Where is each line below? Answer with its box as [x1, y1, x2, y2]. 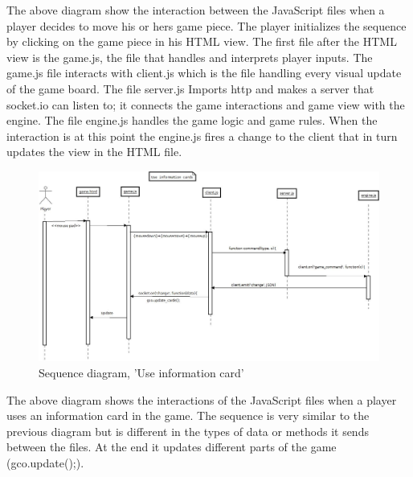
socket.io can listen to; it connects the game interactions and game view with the [6, 96, 405, 113]
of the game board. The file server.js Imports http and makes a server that [6, 80, 374, 97]
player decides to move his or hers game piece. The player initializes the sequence [6, 17, 407, 34]
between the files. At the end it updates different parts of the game [6, 438, 337, 455]
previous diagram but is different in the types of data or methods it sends [6, 422, 369, 439]
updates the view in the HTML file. [6, 143, 182, 160]
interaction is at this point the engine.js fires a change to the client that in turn [6, 127, 398, 144]
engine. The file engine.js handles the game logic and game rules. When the [6, 112, 378, 129]
